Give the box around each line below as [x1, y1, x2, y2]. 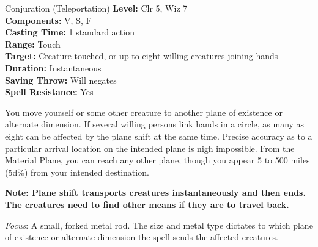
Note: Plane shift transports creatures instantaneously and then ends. [5, 186, 306, 199]
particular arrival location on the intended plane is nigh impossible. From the [5, 141, 295, 154]
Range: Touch [5, 37, 61, 50]
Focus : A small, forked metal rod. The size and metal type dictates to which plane [5, 218, 313, 231]
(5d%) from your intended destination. [5, 165, 149, 178]
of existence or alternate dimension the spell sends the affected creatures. [5, 231, 279, 243]
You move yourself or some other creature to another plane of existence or [5, 106, 283, 118]
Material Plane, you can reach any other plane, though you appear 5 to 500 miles [5, 154, 310, 166]
